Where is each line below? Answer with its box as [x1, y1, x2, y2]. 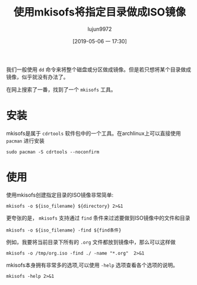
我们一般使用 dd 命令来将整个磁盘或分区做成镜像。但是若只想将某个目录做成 [6, 66, 192, 73]
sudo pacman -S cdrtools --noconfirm [6, 149, 100, 155]
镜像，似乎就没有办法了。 [6, 73, 69, 80]
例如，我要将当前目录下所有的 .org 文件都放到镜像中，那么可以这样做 [6, 238, 176, 245]
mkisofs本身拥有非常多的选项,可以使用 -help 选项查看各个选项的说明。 [6, 261, 179, 268]
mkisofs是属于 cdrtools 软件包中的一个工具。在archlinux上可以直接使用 [6, 129, 181, 137]
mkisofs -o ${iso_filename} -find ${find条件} [6, 227, 122, 233]
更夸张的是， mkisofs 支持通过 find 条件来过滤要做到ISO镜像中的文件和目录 [6, 214, 190, 221]
